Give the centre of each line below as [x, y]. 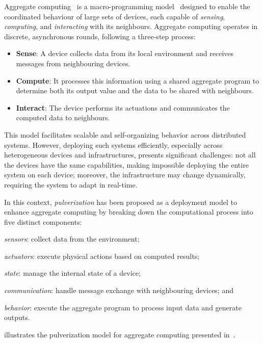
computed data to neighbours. [63, 117]
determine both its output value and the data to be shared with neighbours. [135, 90]
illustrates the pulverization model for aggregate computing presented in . [120, 334]
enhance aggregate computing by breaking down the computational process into [129, 212]
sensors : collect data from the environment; [72, 239]
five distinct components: [43, 221]
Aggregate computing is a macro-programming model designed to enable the [127, 6]
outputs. [17, 317]
